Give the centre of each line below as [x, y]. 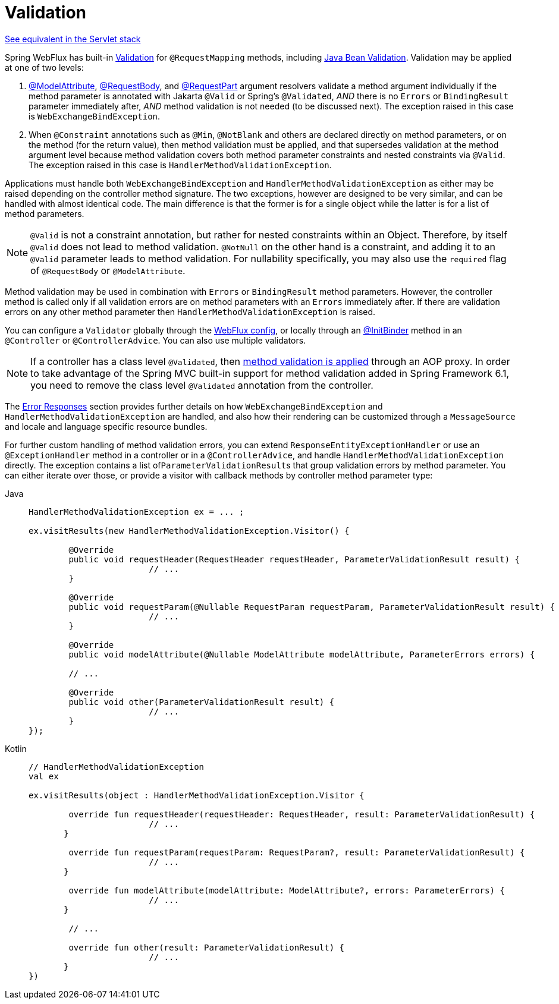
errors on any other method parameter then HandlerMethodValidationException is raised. [190, 311]
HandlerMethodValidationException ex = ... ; [136, 512]
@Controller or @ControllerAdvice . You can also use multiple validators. [156, 340]
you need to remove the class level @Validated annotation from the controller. [202, 385]
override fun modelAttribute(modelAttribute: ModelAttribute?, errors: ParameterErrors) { [287, 890]
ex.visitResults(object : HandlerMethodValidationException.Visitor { [197, 795]
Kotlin [16, 748]
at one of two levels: [44, 67]
